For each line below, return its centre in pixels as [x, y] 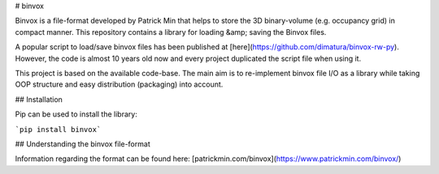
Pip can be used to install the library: [76, 114]
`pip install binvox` [58, 129]
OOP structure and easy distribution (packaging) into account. [119, 84]
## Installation [39, 99]
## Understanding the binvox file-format [83, 144]
